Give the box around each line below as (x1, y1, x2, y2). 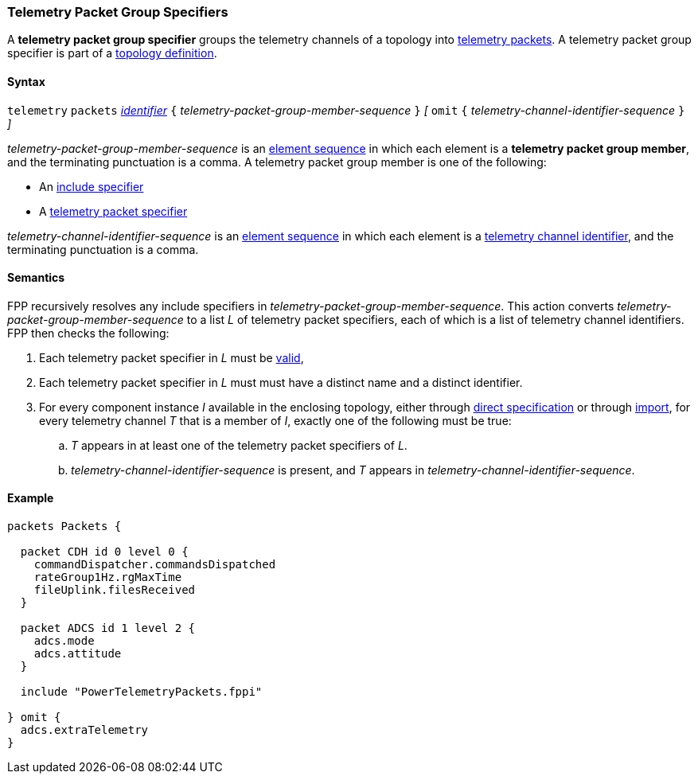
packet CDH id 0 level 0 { (20, 545, 189, 559)
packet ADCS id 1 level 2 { (20, 622, 196, 635)
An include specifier (39, 179, 144, 193)
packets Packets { (7, 520, 122, 533)
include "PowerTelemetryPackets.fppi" (20, 685, 263, 699)
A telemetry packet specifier (39, 204, 188, 218)
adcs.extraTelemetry (20, 723, 149, 737)
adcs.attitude (33, 647, 122, 661)
